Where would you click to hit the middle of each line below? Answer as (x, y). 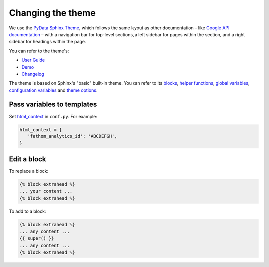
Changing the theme (52, 13)
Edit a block (28, 159)
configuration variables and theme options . (53, 90)
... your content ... (46, 191)
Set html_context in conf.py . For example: (53, 116)
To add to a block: (28, 211)
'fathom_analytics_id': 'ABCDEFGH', (72, 136)
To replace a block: (29, 171)
